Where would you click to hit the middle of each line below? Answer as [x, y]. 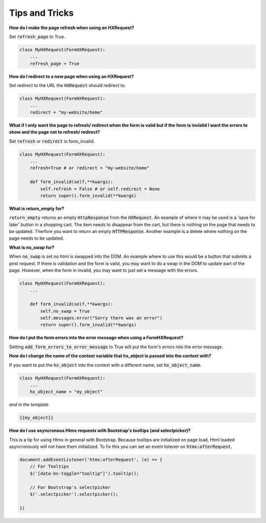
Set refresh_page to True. [37, 37]
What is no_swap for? [32, 247]
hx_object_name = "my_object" [66, 392]
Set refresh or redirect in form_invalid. [52, 141]
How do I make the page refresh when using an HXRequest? [72, 28]
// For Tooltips [49, 466]
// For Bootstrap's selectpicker [70, 487]
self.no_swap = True [65, 311]
